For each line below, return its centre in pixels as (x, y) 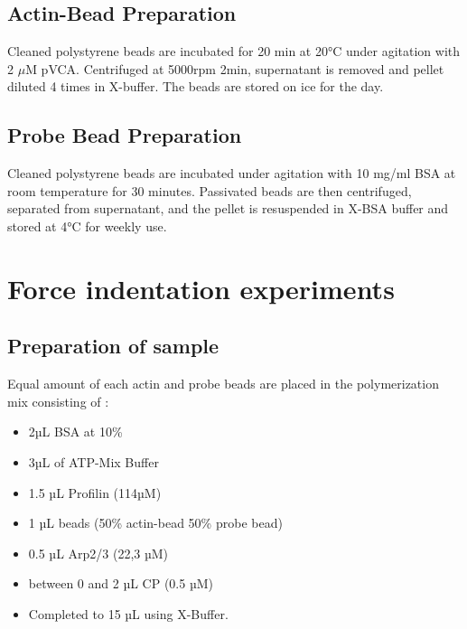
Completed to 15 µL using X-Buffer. (128, 613)
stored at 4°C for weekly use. (87, 225)
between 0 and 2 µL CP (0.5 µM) (121, 583)
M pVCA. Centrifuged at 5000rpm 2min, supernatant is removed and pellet (235, 68)
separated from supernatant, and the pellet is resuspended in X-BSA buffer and (228, 208)
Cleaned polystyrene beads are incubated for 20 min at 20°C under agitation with (234, 51)
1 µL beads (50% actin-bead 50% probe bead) (155, 523)
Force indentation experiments (201, 288)
